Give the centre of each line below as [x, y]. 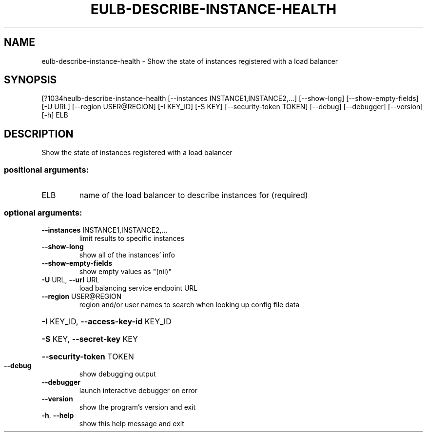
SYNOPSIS [30, 80]
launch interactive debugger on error [138, 390]
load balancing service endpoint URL [138, 288]
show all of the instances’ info [127, 255]
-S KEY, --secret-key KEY [90, 339]
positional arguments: [47, 169]
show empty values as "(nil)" [125, 271]
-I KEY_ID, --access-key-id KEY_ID [107, 321]
